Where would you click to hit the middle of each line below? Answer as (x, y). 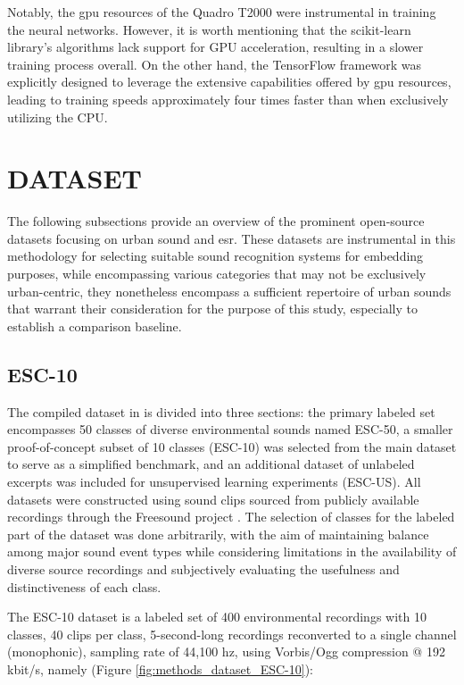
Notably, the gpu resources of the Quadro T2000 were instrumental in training (222, 12)
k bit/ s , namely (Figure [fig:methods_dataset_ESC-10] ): (160, 668)
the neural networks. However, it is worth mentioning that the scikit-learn (209, 29)
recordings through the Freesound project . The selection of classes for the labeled (231, 517)
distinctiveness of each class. (84, 586)
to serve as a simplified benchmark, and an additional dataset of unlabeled (211, 464)
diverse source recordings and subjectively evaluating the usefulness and (203, 568)
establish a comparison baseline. (95, 326)
